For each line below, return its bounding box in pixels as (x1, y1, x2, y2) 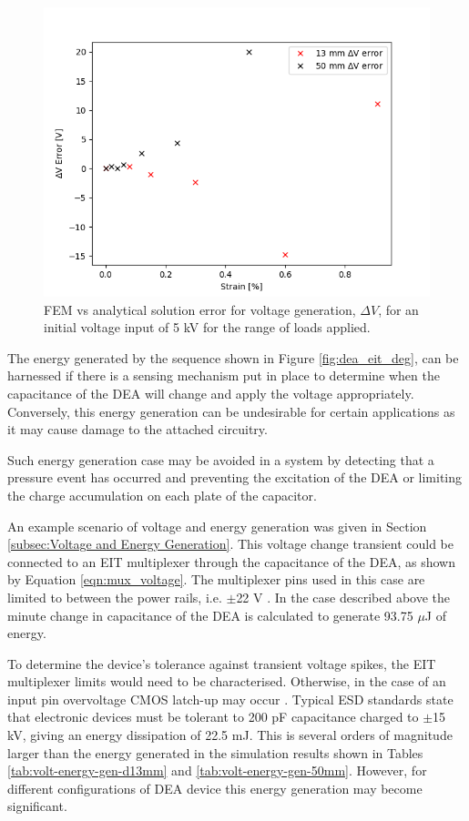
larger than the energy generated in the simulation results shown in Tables (7, 743, 423, 762)
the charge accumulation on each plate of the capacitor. (7, 485, 317, 504)
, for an (378, 299, 419, 319)
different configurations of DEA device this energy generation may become (7, 778, 423, 797)
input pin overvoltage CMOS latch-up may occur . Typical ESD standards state (7, 689, 454, 708)
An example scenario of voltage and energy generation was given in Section (7, 516, 427, 535)
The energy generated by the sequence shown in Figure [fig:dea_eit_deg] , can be (7, 348, 459, 367)
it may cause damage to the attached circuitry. (7, 420, 268, 439)
